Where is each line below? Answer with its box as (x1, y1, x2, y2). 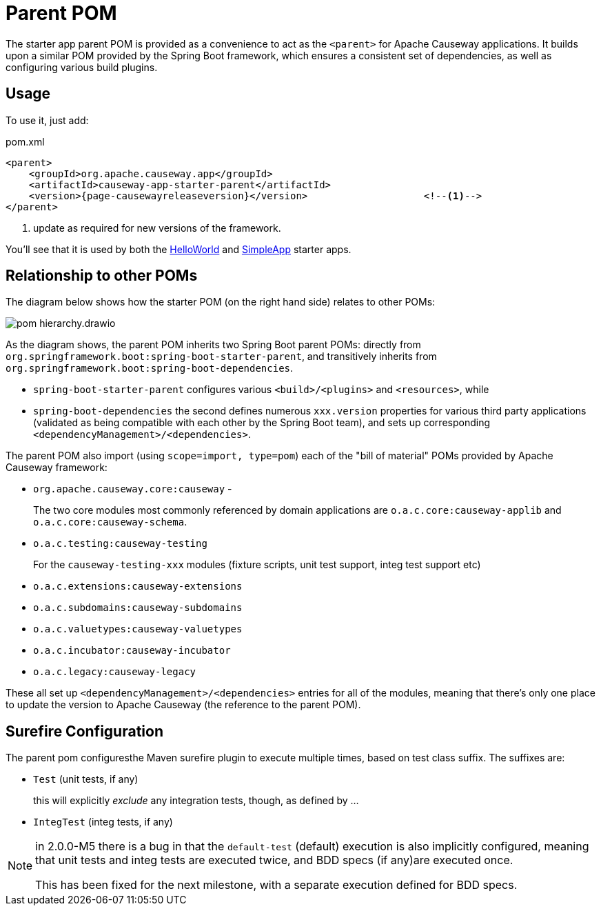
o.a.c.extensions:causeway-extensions (33, 581, 243, 592)
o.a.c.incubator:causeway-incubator (33, 645, 231, 657)
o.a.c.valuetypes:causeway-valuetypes (33, 623, 243, 635)
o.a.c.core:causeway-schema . (33, 516, 187, 528)
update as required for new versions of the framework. (33, 221, 281, 234)
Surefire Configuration (6, 722, 163, 740)
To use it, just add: (6, 114, 89, 126)
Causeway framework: (6, 461, 108, 474)
